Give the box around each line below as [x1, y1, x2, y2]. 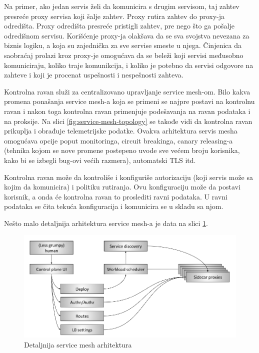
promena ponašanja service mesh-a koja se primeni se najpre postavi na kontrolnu [4, 96, 255, 106]
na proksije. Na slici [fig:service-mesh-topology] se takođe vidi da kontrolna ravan [4, 115, 252, 126]
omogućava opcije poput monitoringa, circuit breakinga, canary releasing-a [4, 135, 233, 145]
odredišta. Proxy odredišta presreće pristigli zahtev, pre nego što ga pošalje [4, 20, 234, 31]
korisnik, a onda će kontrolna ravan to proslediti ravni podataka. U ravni [4, 191, 227, 201]
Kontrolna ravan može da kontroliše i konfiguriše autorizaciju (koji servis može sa [4, 171, 253, 182]
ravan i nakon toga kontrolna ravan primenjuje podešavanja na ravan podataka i [4, 105, 250, 116]
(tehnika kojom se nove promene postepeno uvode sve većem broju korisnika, [4, 145, 240, 155]
